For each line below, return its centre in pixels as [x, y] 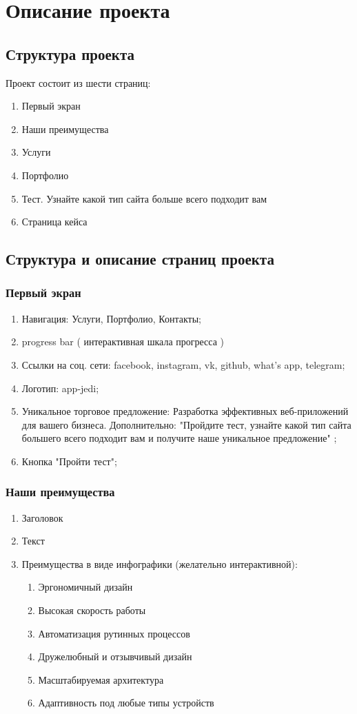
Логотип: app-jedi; [60, 388]
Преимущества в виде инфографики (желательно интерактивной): [160, 563]
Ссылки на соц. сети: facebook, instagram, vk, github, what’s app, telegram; [183, 364]
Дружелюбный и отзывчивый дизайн [115, 656]
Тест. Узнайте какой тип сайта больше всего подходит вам [144, 198]
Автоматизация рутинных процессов [114, 633]
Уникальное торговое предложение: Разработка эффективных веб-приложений [185, 411]
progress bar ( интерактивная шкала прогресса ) [123, 341]
